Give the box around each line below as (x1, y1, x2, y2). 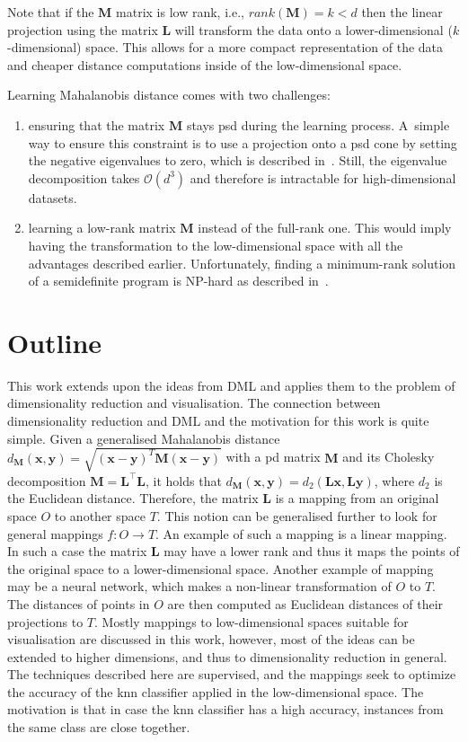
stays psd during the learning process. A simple (186, 115, 450, 134)
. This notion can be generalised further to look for (156, 506, 437, 525)
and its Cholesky (342, 447, 435, 466)
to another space (54, 506, 146, 525)
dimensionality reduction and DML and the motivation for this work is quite (7, 411, 429, 430)
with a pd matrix (225, 447, 321, 466)
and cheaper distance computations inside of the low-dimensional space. (7, 55, 402, 74)
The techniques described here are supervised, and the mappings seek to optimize (7, 665, 456, 684)
